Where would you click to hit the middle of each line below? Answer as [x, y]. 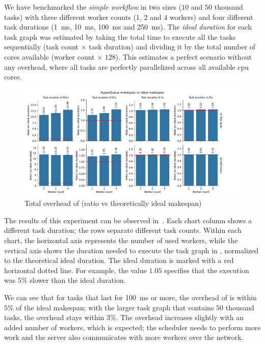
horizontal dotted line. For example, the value [75, 270]
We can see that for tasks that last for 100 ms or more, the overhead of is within [130, 297]
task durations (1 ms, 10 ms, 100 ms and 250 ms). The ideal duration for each [128, 27]
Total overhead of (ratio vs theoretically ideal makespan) [113, 203]
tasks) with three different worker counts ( [70, 17]
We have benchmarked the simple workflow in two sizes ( [93, 7]
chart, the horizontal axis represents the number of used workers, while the [121, 240]
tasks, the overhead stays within [54, 317]
